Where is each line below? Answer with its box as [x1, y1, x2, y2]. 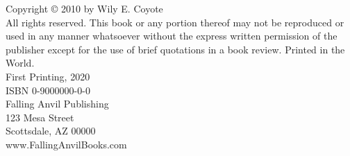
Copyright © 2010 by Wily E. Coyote [6, 1, 163, 15]
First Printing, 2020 [6, 69, 90, 83]
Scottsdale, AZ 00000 [6, 123, 96, 138]
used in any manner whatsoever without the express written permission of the [6, 28, 337, 43]
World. [6, 55, 35, 70]
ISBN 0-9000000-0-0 [6, 83, 90, 97]
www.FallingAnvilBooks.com [6, 137, 127, 151]
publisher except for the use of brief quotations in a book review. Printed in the [6, 42, 345, 56]
